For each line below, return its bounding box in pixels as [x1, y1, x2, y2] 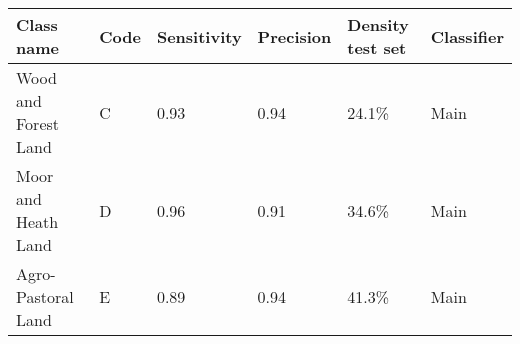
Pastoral [16, 285, 74, 308]
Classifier [430, 24, 504, 48]
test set [347, 36, 407, 59]
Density [347, 13, 409, 36]
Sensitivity [156, 24, 242, 48]
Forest [16, 112, 60, 135]
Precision [257, 24, 332, 48]
